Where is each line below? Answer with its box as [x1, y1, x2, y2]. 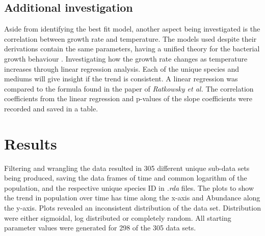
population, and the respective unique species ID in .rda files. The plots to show [4, 182, 254, 193]
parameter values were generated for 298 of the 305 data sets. [4, 222, 196, 233]
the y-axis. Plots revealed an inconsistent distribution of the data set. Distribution [4, 202, 261, 213]
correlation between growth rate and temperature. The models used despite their [4, 33, 257, 44]
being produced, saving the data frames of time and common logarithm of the [4, 172, 247, 183]
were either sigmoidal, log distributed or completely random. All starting [4, 212, 231, 223]
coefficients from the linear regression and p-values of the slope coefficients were [4, 93, 253, 104]
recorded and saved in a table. [4, 103, 98, 113]
